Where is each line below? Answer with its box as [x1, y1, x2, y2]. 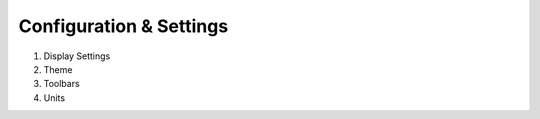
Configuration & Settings [18, 15, 229, 37]
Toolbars [43, 78, 80, 90]
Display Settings [43, 50, 111, 62]
